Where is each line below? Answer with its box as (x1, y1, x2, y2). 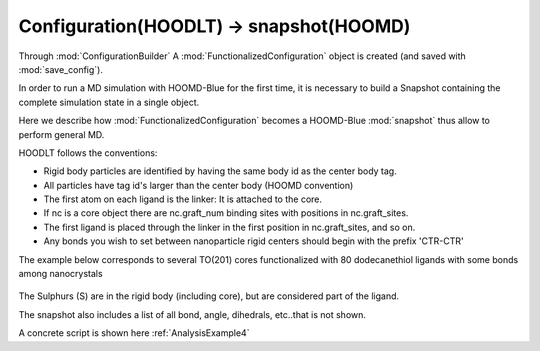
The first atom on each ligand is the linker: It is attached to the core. (43, 193, 323, 205)
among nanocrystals (18, 268, 104, 280)
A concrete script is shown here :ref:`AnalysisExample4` (18, 327, 250, 339)
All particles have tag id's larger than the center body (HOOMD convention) (43, 179, 354, 191)
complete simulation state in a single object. (18, 96, 200, 108)
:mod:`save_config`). (18, 63, 104, 75)
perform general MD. (18, 128, 105, 140)
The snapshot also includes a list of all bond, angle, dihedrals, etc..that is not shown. (18, 308, 367, 320)
